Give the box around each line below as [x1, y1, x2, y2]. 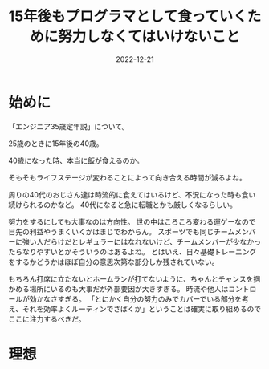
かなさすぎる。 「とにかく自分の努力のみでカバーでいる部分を [35, 294, 243, 303]
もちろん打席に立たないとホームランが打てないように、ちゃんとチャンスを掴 [8, 274, 261, 283]
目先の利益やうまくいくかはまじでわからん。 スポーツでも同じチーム [8, 226, 235, 237]
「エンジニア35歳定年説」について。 [8, 121, 130, 131]
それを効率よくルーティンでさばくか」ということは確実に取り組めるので [22, 304, 262, 314]
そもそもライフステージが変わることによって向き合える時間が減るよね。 [8, 172, 247, 182]
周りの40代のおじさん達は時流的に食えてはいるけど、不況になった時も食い [8, 189, 256, 199]
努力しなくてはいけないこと [57, 27, 241, 46]
